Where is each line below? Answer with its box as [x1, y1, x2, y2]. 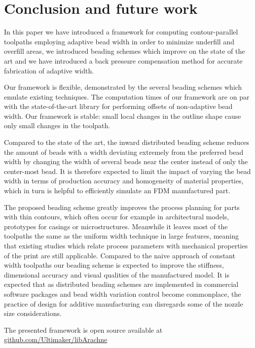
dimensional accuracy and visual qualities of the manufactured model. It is [4, 269, 229, 279]
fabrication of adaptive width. [4, 65, 94, 75]
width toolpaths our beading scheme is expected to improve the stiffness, [4, 260, 224, 270]
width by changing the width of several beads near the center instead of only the [4, 156, 248, 167]
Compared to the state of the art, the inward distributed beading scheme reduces [4, 137, 250, 147]
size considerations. [4, 308, 62, 318]
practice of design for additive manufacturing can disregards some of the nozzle [4, 298, 243, 309]
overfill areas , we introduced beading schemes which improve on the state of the [4, 46, 245, 56]
